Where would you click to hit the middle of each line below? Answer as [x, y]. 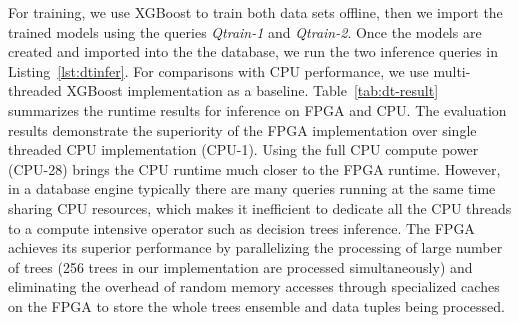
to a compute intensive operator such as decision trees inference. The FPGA [241, 227]
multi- [452, 70]
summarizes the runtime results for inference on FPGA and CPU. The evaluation [257, 109]
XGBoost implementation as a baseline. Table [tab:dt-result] [252, 90]
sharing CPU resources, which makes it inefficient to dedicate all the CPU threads [260, 207]
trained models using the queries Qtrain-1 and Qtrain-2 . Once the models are [245, 31]
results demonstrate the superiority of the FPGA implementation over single [242, 129]
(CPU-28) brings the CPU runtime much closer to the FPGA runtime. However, [254, 168]
